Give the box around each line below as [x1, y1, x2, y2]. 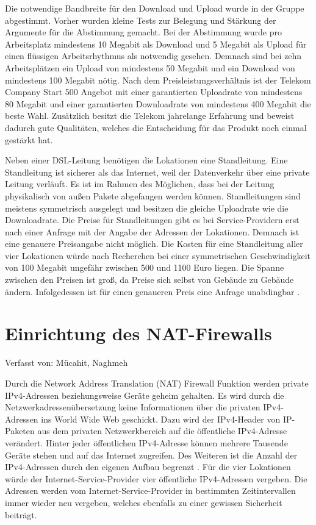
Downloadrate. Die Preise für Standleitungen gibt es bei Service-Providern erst [5, 213, 300, 226]
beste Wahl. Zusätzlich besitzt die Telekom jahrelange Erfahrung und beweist [5, 109, 295, 122]
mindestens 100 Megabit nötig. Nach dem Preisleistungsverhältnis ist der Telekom [5, 73, 311, 86]
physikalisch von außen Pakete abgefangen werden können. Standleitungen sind [5, 189, 301, 202]
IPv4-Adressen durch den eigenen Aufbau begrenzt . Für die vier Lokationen [5, 460, 291, 473]
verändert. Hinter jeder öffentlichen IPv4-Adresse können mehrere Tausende [5, 436, 288, 449]
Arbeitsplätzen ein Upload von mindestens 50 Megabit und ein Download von [5, 61, 295, 74]
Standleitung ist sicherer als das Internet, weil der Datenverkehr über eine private [5, 165, 310, 178]
